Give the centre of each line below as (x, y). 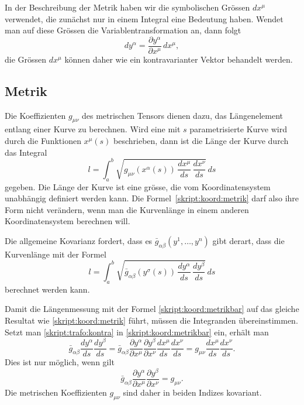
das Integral (26, 152)
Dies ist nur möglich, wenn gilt (60, 362)
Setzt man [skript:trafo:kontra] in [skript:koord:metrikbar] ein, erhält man (137, 332)
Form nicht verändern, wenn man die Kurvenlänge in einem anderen (127, 209)
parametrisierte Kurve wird (239, 129)
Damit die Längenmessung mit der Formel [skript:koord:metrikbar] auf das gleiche (152, 309)
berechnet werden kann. (47, 289)
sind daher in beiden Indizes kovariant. (192, 392)
